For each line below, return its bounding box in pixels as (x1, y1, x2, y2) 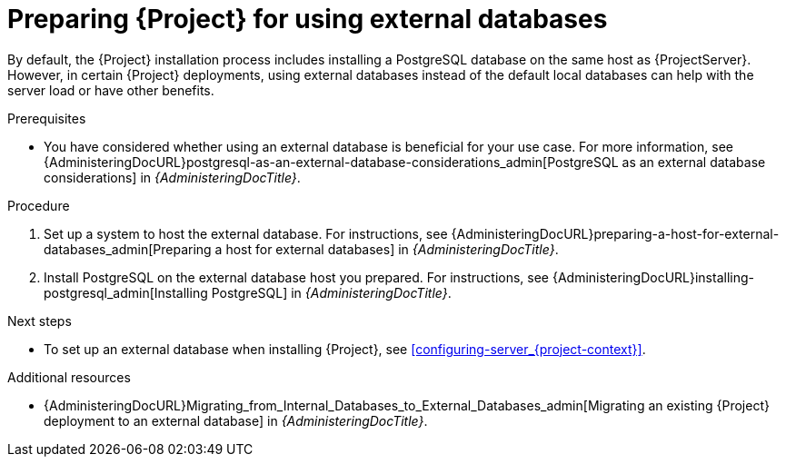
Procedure (7, 197, 70, 213)
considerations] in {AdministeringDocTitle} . (44, 169, 301, 185)
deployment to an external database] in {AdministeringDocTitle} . (44, 412, 428, 429)
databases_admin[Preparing (44, 241, 212, 257)
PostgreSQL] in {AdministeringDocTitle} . (211, 284, 452, 301)
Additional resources (7, 369, 131, 385)
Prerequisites (7, 110, 86, 126)
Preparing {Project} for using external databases (7, 4, 608, 35)
